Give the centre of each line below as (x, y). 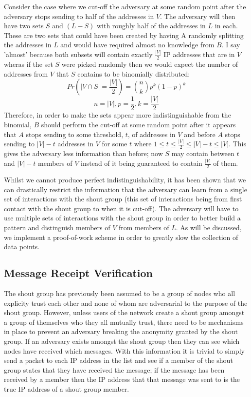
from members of (144, 227)
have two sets (24, 26)
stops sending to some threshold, (75, 134)
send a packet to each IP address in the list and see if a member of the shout (118, 360)
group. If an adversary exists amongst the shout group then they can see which (122, 341)
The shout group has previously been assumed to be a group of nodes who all (120, 293)
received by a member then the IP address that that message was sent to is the (122, 379)
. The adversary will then (198, 16)
